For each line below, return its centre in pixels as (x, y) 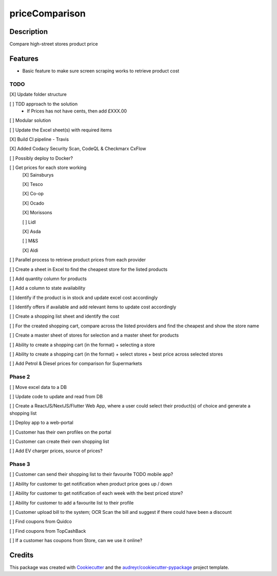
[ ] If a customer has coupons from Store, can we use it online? (76, 541)
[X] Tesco (33, 184)
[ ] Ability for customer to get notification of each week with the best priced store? (96, 493)
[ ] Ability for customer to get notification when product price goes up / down (91, 484)
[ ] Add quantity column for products (48, 278)
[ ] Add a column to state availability (47, 288)
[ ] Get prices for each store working (48, 168)
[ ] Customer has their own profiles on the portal (60, 432)
